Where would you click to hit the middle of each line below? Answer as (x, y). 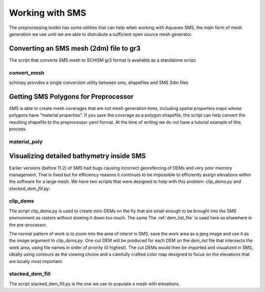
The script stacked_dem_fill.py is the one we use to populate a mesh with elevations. (94, 284)
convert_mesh (27, 73)
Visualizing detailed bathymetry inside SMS (78, 156)
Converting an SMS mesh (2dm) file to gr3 (75, 48)
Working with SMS (48, 13)
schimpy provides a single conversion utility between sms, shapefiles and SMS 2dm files (99, 82)
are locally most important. (36, 261)
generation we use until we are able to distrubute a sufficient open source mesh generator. (101, 34)
